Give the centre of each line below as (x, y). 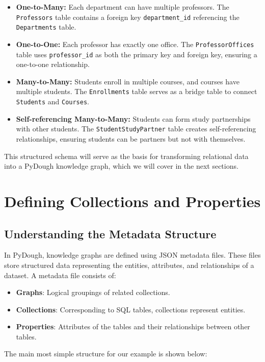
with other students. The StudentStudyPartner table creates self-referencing (136, 129)
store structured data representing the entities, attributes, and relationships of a (129, 265)
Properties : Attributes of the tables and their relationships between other (133, 326)
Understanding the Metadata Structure (110, 233)
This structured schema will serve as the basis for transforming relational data (126, 156)
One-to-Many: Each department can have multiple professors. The (123, 7)
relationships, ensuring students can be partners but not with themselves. (131, 138)
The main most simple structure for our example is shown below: (106, 354)
